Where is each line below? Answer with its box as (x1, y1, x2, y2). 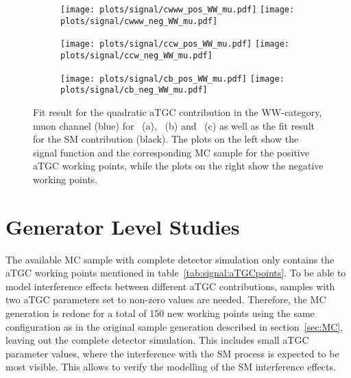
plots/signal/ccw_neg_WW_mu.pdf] (60, 50, 213, 60)
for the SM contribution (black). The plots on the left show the (33, 132, 299, 146)
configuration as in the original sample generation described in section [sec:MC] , (5, 319, 343, 333)
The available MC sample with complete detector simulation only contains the (5, 252, 335, 266)
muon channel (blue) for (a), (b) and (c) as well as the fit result (33, 118, 315, 132)
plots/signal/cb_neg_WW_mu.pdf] (60, 85, 208, 95)
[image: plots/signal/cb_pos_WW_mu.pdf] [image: (60, 73, 285, 84)
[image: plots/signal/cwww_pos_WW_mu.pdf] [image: (60, 5, 295, 14)
